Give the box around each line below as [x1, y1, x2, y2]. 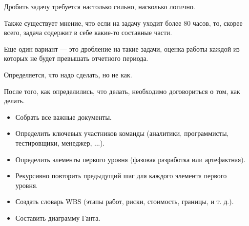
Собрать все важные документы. [15, 112, 112, 122]
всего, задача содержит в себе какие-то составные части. [4, 27, 172, 38]
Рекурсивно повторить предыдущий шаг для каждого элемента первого [15, 170, 227, 181]
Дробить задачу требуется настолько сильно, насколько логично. [4, 1, 195, 11]
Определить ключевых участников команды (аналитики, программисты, [15, 128, 229, 138]
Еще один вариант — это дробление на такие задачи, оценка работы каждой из [4, 43, 240, 54]
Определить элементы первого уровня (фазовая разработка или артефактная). [15, 154, 246, 164]
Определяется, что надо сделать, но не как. [4, 69, 132, 79]
